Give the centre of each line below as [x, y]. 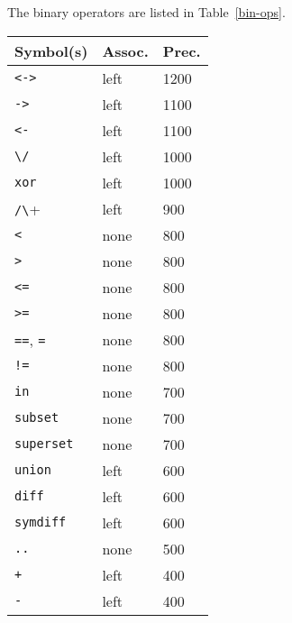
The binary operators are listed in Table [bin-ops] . [146, 12]
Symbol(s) [51, 50]
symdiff [41, 522]
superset [44, 444]
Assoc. [125, 50]
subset [37, 418]
